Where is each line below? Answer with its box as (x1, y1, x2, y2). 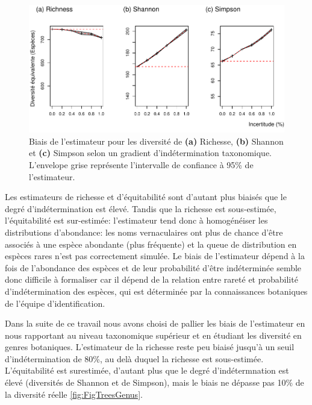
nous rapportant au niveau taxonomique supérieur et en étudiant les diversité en (5, 328, 302, 341)
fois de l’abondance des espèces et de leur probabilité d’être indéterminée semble (5, 261, 302, 274)
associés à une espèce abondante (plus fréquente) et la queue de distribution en (5, 237, 297, 250)
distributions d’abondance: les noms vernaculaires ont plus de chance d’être (5, 225, 283, 238)
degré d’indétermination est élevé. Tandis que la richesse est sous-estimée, (5, 202, 276, 215)
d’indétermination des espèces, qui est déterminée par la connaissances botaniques (5, 284, 308, 297)
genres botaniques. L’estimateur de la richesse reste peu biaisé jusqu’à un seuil (5, 341, 295, 353)
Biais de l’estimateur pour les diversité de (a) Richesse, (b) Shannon (29, 134, 284, 147)
